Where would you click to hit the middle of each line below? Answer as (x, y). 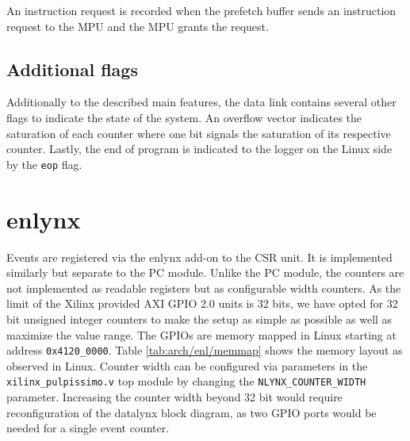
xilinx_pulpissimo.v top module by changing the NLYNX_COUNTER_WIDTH (186, 381)
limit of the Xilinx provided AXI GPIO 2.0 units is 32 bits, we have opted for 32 (202, 303)
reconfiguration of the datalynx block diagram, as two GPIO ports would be (192, 412)
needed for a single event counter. (88, 428)
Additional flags (72, 69)
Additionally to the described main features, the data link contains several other (201, 102)
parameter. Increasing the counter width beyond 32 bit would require (174, 397)
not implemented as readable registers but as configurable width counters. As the (204, 288)
